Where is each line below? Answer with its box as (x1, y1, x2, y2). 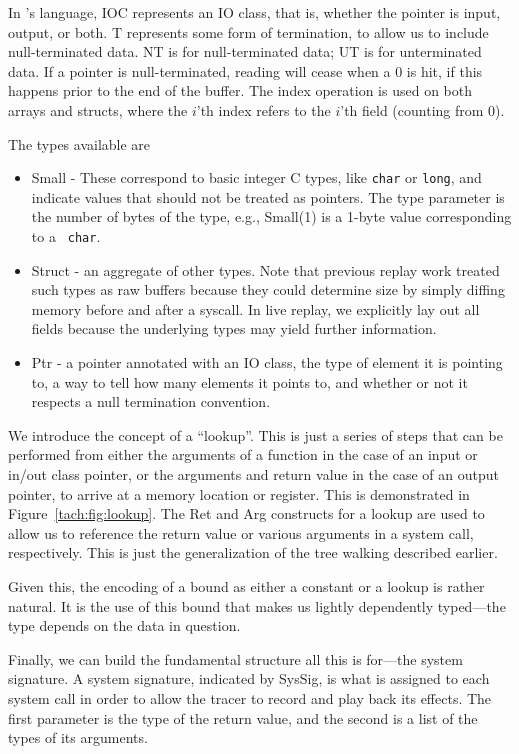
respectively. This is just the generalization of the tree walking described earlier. (8, 542, 498, 563)
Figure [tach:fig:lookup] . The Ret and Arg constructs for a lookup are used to (8, 503, 485, 524)
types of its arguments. (8, 727, 148, 748)
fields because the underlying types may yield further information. (31, 318, 437, 339)
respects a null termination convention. (31, 391, 271, 412)
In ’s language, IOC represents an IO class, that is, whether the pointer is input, (8, 2, 501, 22)
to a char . (31, 226, 101, 246)
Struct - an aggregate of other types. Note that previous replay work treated (31, 259, 500, 280)
